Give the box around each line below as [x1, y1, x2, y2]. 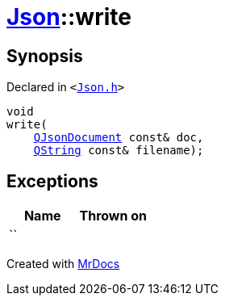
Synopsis [6, 45, 83, 66]
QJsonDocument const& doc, [33, 131, 204, 145]
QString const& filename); [33, 144, 204, 157]
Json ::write [6, 3, 131, 31]
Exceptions [6, 170, 98, 191]
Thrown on [79, 208, 147, 224]
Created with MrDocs [6, 257, 120, 271]
